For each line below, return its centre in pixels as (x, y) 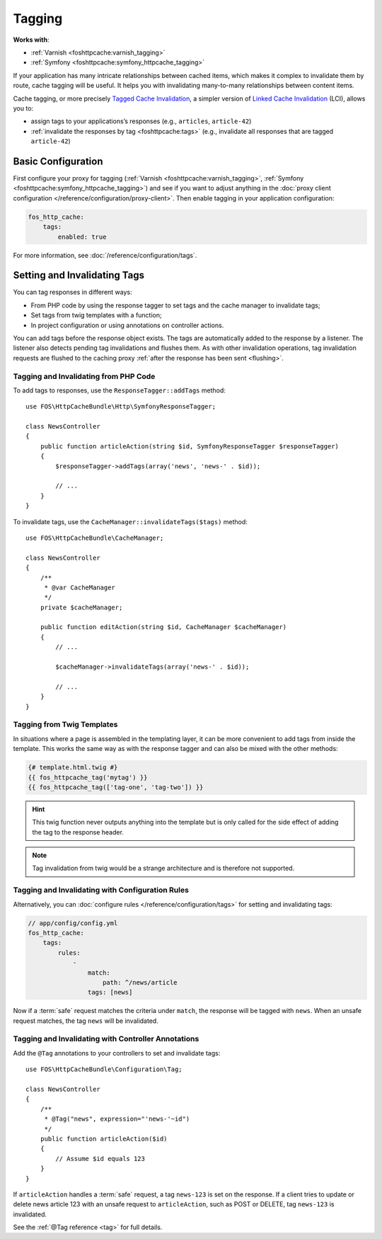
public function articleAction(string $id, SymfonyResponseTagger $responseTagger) (190, 446)
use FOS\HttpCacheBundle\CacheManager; (95, 538)
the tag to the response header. (78, 832)
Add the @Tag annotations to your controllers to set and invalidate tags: (117, 1053)
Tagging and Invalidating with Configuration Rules (101, 890)
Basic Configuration (58, 161)
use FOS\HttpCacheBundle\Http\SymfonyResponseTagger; (121, 407)
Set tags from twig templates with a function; (96, 315)
